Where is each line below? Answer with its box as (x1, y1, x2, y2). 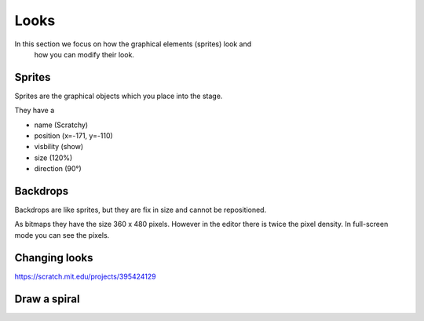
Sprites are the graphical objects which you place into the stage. (14, 91, 223, 100)
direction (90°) (34, 164, 82, 173)
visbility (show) (34, 142, 84, 151)
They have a (14, 106, 55, 115)
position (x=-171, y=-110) (34, 131, 113, 140)
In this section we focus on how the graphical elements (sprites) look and (14, 39, 251, 49)
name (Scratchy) (34, 120, 89, 129)
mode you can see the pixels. (14, 230, 110, 239)
